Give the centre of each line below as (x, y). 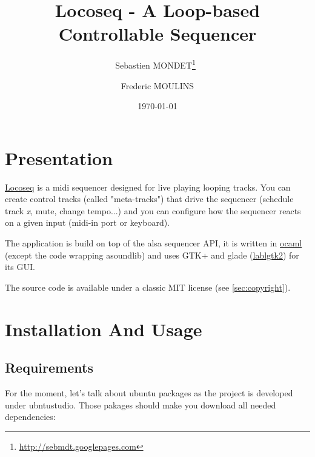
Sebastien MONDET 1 (155, 64)
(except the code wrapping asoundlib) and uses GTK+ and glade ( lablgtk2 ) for (152, 255)
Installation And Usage (104, 329)
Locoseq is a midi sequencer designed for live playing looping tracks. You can (148, 187)
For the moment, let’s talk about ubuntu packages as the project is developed (149, 393)
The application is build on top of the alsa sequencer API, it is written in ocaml (154, 243)
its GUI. (20, 267)
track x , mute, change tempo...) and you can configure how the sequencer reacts (153, 210)
